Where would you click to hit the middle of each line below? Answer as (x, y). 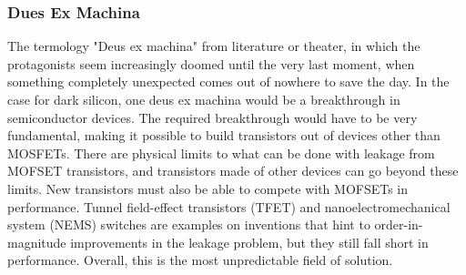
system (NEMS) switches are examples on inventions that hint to (189, 224)
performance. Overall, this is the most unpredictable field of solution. (200, 260)
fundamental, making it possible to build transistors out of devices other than (224, 135)
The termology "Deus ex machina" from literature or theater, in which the (214, 46)
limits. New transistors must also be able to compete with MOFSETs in (208, 188)
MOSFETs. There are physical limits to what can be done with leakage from (221, 153)
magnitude (37, 242)
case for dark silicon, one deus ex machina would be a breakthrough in (204, 99)
